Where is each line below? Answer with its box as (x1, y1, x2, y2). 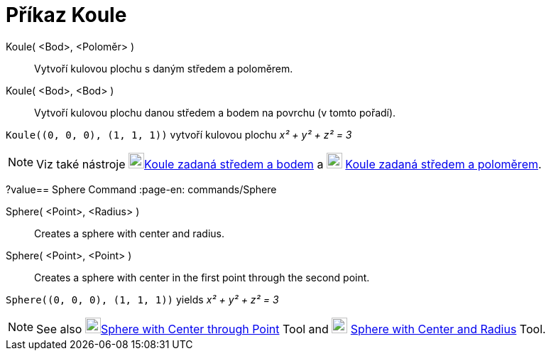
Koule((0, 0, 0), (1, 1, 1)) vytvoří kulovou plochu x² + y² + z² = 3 (6, 128, 352, 141)
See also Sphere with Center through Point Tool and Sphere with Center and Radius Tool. (36, 321, 546, 336)
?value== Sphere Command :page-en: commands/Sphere (6, 183, 277, 195)
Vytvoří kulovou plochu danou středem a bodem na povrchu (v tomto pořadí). (34, 106, 396, 119)
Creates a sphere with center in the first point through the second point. (34, 271, 370, 284)
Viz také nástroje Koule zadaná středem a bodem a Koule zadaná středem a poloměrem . (36, 156, 542, 171)
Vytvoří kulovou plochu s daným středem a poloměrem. (34, 62, 293, 75)
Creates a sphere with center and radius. (34, 227, 225, 239)
